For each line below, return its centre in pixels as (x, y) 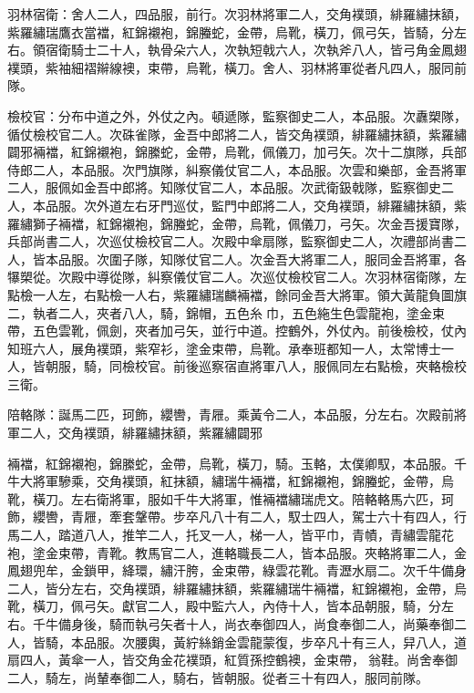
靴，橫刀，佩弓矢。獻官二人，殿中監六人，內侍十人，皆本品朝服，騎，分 (224, 606)
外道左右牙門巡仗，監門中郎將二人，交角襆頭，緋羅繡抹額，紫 (281, 205)
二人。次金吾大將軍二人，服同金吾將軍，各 (339, 259)
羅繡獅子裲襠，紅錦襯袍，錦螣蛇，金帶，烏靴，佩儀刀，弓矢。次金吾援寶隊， (237, 223)
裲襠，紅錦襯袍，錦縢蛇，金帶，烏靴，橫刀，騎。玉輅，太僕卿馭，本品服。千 (237, 463)
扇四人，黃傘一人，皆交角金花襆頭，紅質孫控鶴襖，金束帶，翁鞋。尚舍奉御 (232, 660)
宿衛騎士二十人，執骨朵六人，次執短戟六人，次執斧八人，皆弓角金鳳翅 (256, 50)
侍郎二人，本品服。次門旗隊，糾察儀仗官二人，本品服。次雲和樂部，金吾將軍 (237, 169)
